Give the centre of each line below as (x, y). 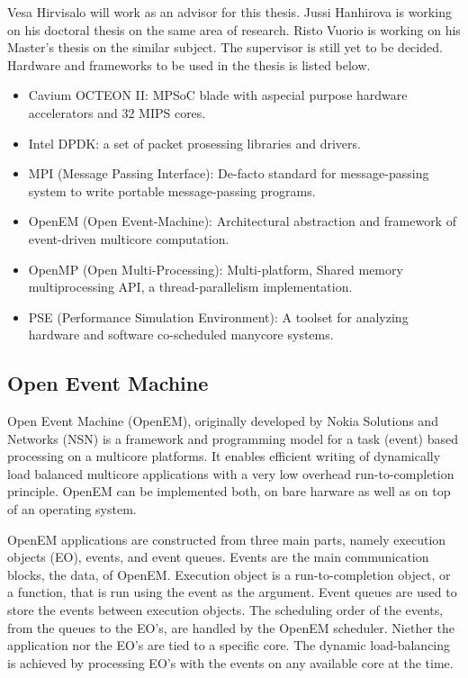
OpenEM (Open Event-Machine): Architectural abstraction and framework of (242, 221)
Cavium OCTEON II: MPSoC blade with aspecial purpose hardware (218, 95)
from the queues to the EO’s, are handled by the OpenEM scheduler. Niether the (231, 627)
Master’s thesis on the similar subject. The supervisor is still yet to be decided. (225, 47)
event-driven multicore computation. (129, 238)
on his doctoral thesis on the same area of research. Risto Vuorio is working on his (234, 29)
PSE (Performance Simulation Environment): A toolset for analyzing (218, 316)
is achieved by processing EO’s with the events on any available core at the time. (230, 662)
